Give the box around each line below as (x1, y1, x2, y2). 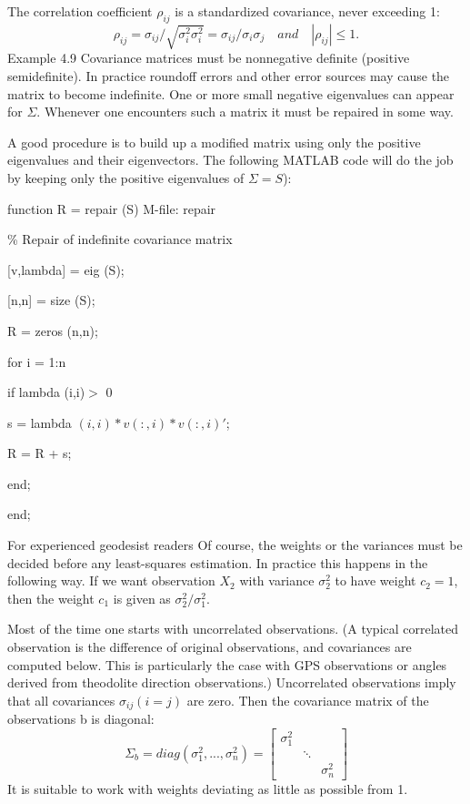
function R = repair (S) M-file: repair (7, 198, 216, 218)
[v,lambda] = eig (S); (7, 260, 125, 279)
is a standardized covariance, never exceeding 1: (175, 2, 440, 20)
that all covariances (7, 690, 115, 709)
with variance (239, 571, 315, 590)
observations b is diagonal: (7, 709, 155, 728)
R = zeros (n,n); (7, 321, 98, 340)
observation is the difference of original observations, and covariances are (7, 637, 412, 656)
